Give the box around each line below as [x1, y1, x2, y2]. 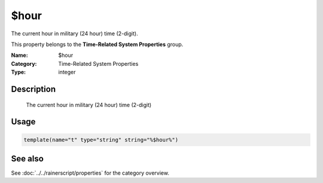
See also [11, 153, 44, 164]
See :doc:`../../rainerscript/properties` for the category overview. [11, 169, 170, 176]
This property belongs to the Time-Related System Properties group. [11, 41, 184, 48]
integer [58, 69, 76, 76]
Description [11, 84, 56, 94]
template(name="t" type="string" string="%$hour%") [23, 136, 179, 143]
